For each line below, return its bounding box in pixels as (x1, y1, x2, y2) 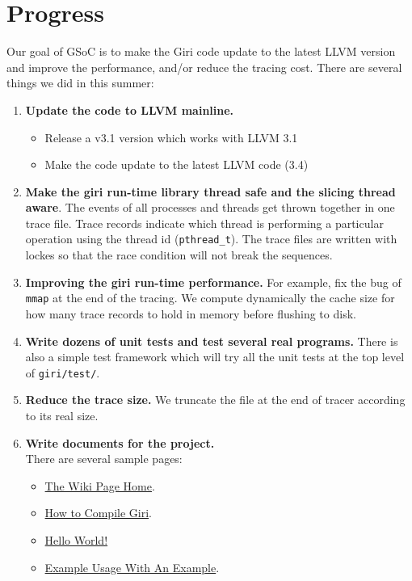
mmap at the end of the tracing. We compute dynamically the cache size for (25, 289, 395, 306)
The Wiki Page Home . (44, 477, 155, 494)
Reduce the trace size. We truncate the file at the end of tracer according (25, 391, 406, 408)
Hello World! (44, 531, 108, 548)
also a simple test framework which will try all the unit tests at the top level (25, 348, 405, 365)
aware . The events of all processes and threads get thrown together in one (25, 199, 395, 216)
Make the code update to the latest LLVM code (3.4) (44, 156, 309, 173)
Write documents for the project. (25, 434, 215, 451)
